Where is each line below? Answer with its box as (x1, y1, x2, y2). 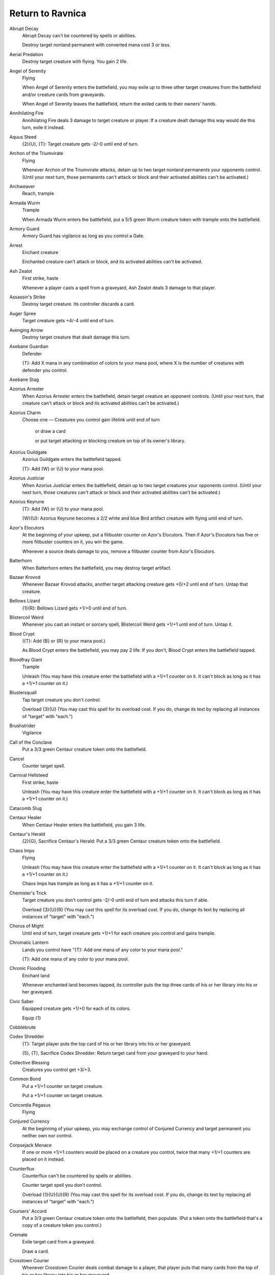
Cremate (9, 1232, 28, 1238)
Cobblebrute (9, 1024, 36, 1030)
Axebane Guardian (9, 343, 48, 349)
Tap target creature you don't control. (22, 697, 101, 703)
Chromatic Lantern (9, 939, 49, 946)
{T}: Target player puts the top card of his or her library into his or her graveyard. (22, 1040, 191, 1047)
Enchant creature (22, 249, 59, 256)
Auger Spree (9, 310, 36, 316)
